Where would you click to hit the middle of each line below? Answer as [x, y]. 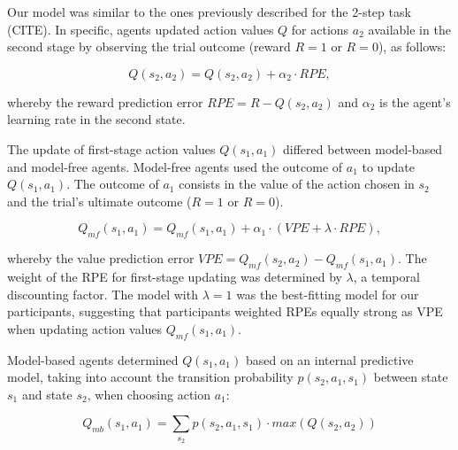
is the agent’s [415, 101]
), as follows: [412, 47]
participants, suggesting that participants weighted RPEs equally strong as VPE [225, 311]
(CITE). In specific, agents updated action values [141, 29]
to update [388, 166]
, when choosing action [149, 394]
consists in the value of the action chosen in [297, 184]
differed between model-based [363, 148]
